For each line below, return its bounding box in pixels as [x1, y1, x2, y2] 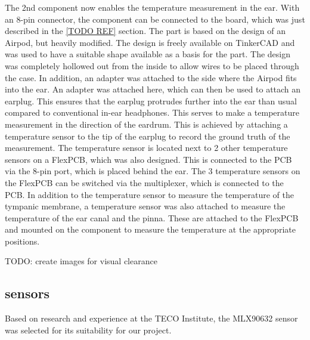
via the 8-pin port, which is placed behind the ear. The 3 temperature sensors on [5, 165, 300, 177]
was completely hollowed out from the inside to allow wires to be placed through [5, 59, 299, 72]
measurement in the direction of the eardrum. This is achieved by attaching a [5, 118, 288, 130]
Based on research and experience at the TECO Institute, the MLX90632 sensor [5, 312, 298, 324]
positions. [5, 234, 40, 247]
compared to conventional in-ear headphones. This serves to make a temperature [5, 106, 299, 119]
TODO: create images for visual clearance [5, 255, 157, 267]
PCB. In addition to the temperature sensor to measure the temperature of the [5, 188, 294, 200]
